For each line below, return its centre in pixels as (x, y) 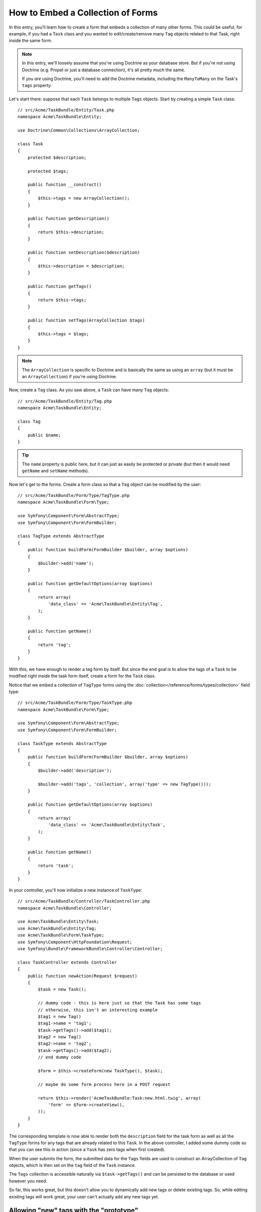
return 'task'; (56, 866)
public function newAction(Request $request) (82, 976)
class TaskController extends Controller (67, 962)
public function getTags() (59, 287)
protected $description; (57, 157)
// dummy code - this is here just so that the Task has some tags (119, 1003)
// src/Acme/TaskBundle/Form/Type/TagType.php (74, 495)
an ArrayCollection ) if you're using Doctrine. (69, 376)
